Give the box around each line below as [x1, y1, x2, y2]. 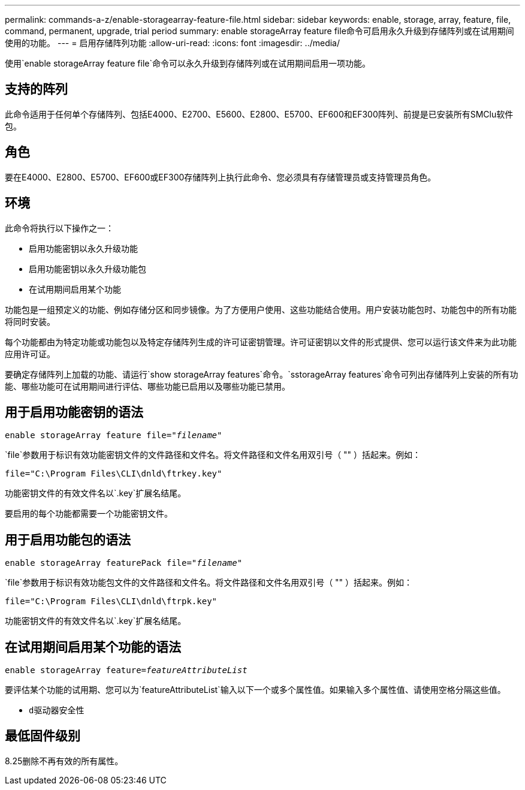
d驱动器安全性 [29, 705, 85, 716]
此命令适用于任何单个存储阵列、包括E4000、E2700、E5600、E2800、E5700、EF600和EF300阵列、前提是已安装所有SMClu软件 [5, 108, 514, 119]
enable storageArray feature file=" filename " [5, 430, 222, 441]
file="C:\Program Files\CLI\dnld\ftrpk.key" [5, 596, 218, 607]
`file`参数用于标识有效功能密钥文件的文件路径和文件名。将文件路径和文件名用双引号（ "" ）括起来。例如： [5, 450, 421, 460]
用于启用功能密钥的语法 [5, 404, 143, 420]
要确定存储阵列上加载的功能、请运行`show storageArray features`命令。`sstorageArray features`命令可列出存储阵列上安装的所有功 [5, 369, 518, 379]
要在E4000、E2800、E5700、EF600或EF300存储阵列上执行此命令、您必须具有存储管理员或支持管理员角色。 [5, 171, 436, 182]
